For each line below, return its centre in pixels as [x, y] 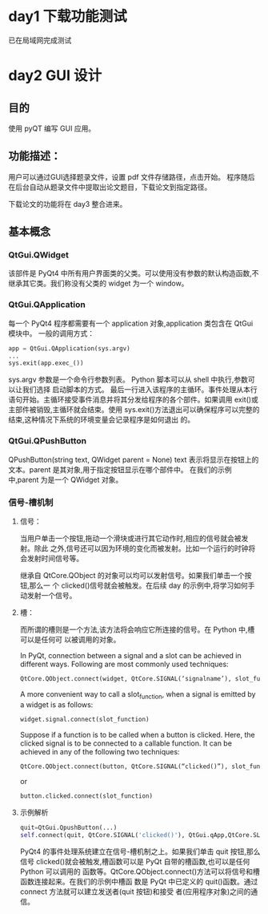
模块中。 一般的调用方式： [51, 333]
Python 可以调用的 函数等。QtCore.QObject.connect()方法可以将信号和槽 [140, 872]
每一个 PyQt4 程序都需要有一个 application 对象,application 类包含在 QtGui [131, 323]
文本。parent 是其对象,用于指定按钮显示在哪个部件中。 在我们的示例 [120, 469]
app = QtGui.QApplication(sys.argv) [69, 348]
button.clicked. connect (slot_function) [86, 796]
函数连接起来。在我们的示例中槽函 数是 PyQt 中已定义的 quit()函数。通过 [139, 882]
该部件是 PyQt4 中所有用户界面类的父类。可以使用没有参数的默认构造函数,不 [134, 273]
